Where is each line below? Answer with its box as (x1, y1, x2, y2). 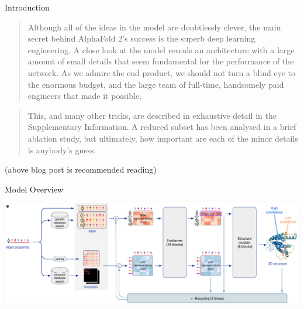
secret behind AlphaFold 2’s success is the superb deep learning (27, 32, 255, 44)
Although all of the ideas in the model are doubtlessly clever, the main (27, 20, 281, 33)
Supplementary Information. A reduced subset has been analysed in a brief (27, 121, 296, 133)
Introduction (5, 1, 50, 13)
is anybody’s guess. (27, 143, 96, 156)
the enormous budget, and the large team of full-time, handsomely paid (27, 78, 284, 90)
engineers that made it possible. (27, 90, 142, 102)
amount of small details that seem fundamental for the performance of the (27, 55, 294, 67)
